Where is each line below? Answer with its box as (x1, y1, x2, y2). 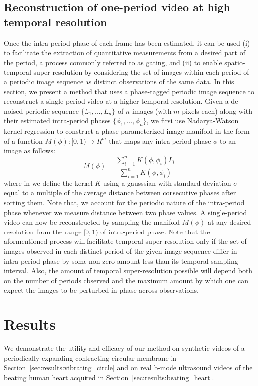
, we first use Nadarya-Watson (146, 115, 239, 126)
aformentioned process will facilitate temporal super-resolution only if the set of (4, 236, 247, 246)
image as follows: (4, 145, 55, 155)
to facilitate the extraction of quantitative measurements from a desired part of (4, 47, 245, 58)
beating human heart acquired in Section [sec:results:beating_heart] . (4, 372, 214, 382)
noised (4, 105, 23, 116)
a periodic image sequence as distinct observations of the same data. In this (4, 76, 234, 86)
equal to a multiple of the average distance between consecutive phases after (4, 187, 236, 198)
